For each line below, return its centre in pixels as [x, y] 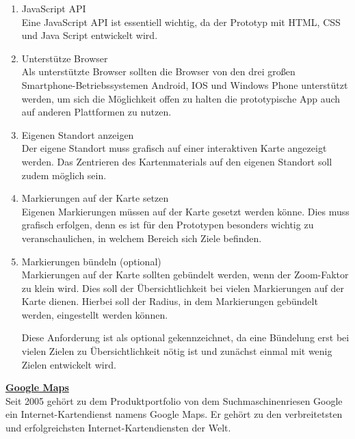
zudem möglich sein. [64, 175]
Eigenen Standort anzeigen [78, 134]
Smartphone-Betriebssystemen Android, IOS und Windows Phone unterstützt [185, 84]
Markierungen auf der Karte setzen [95, 198]
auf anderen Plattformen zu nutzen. [96, 112]
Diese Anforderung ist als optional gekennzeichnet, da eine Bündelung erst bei [185, 337]
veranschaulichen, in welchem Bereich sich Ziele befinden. [142, 238]
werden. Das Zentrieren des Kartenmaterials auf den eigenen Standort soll [177, 161]
